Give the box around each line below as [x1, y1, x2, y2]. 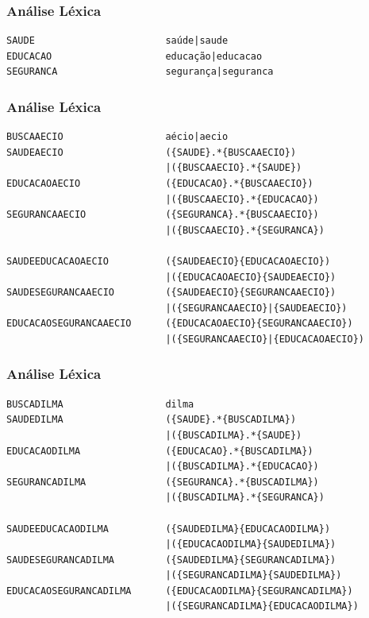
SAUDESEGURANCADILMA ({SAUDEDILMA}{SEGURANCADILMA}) [6, 554, 336, 566]
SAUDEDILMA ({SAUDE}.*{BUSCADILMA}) [6, 414, 297, 426]
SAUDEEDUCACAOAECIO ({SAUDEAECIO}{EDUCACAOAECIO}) [6, 255, 331, 267]
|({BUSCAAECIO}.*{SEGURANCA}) [165, 224, 325, 236]
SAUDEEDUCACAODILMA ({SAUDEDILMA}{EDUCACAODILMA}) [6, 523, 331, 535]
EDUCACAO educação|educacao [6, 50, 263, 62]
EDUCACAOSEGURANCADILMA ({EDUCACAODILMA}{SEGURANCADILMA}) [6, 585, 353, 597]
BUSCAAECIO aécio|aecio [6, 131, 229, 143]
